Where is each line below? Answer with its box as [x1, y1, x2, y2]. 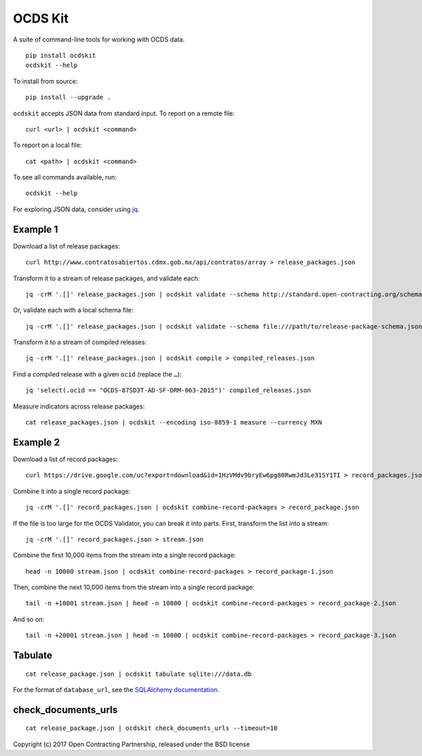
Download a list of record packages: [13, 455, 118, 463]
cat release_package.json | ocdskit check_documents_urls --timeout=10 [25, 724, 278, 732]
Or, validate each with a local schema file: [13, 306, 134, 315]
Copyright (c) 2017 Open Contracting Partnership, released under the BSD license [13, 740, 250, 748]
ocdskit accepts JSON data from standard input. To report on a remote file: [13, 109, 235, 118]
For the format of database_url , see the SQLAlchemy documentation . [13, 686, 219, 694]
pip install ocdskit [25, 51, 96, 59]
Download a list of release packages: [13, 241, 120, 250]
